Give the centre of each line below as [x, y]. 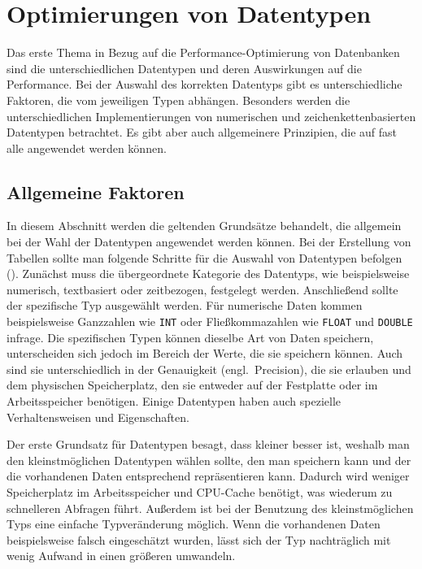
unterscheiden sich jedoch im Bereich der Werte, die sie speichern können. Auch [205, 353]
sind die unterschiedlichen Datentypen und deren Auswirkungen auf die [184, 68]
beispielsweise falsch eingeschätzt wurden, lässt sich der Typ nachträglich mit [199, 539]
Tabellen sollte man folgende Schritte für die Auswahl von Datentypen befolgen [204, 257]
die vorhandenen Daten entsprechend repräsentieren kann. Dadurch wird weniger [208, 476]
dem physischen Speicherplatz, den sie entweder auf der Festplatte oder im [192, 385]
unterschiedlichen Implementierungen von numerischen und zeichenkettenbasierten [211, 116]
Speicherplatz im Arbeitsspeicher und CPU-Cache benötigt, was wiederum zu [200, 492]
